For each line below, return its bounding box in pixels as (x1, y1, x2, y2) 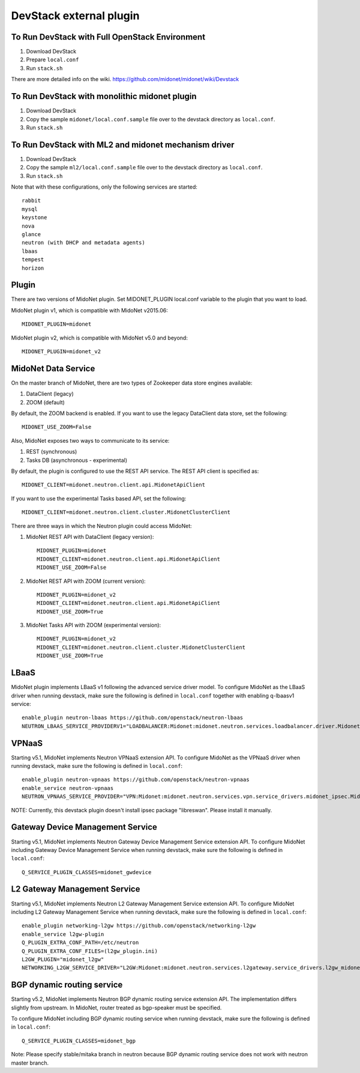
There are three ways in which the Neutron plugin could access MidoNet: (11, 522, 192, 529)
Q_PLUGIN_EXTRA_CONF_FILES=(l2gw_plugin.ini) (22, 947, 158, 955)
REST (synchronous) (26, 448, 77, 455)
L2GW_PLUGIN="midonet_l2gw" (22, 956, 104, 962)
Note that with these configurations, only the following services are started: (11, 183, 198, 190)
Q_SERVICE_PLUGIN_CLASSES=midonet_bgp (22, 1037, 136, 1044)
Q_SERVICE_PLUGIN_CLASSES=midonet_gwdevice (22, 869, 152, 875)
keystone (22, 214, 47, 221)
